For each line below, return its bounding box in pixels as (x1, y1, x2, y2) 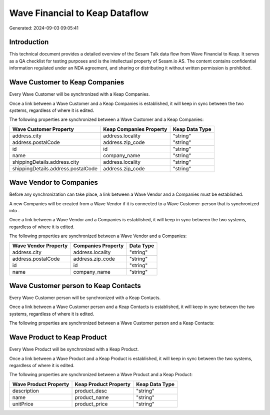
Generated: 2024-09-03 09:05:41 (9, 25, 79, 31)
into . (9, 208, 20, 213)
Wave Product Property (12, 381, 69, 388)
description (12, 387, 39, 394)
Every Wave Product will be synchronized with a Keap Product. (9, 346, 139, 352)
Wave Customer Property (12, 125, 74, 132)
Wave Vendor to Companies (9, 178, 98, 187)
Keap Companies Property (103, 125, 167, 132)
